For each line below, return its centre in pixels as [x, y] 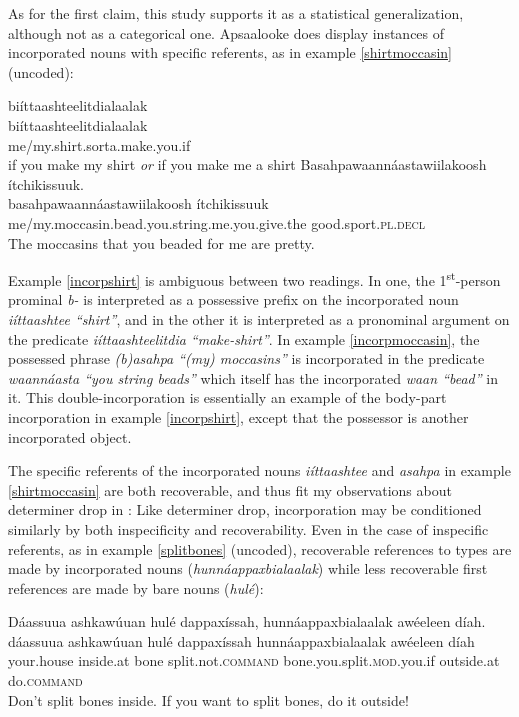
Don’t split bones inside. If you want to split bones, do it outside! [208, 699]
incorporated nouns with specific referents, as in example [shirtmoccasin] [230, 52]
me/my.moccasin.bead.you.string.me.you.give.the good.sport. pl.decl [217, 222]
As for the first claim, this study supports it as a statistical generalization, [236, 13]
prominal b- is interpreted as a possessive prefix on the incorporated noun [233, 299]
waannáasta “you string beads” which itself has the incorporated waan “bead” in [253, 377]
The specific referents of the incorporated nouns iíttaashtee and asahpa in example [259, 470]
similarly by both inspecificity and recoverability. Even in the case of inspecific [248, 528]
